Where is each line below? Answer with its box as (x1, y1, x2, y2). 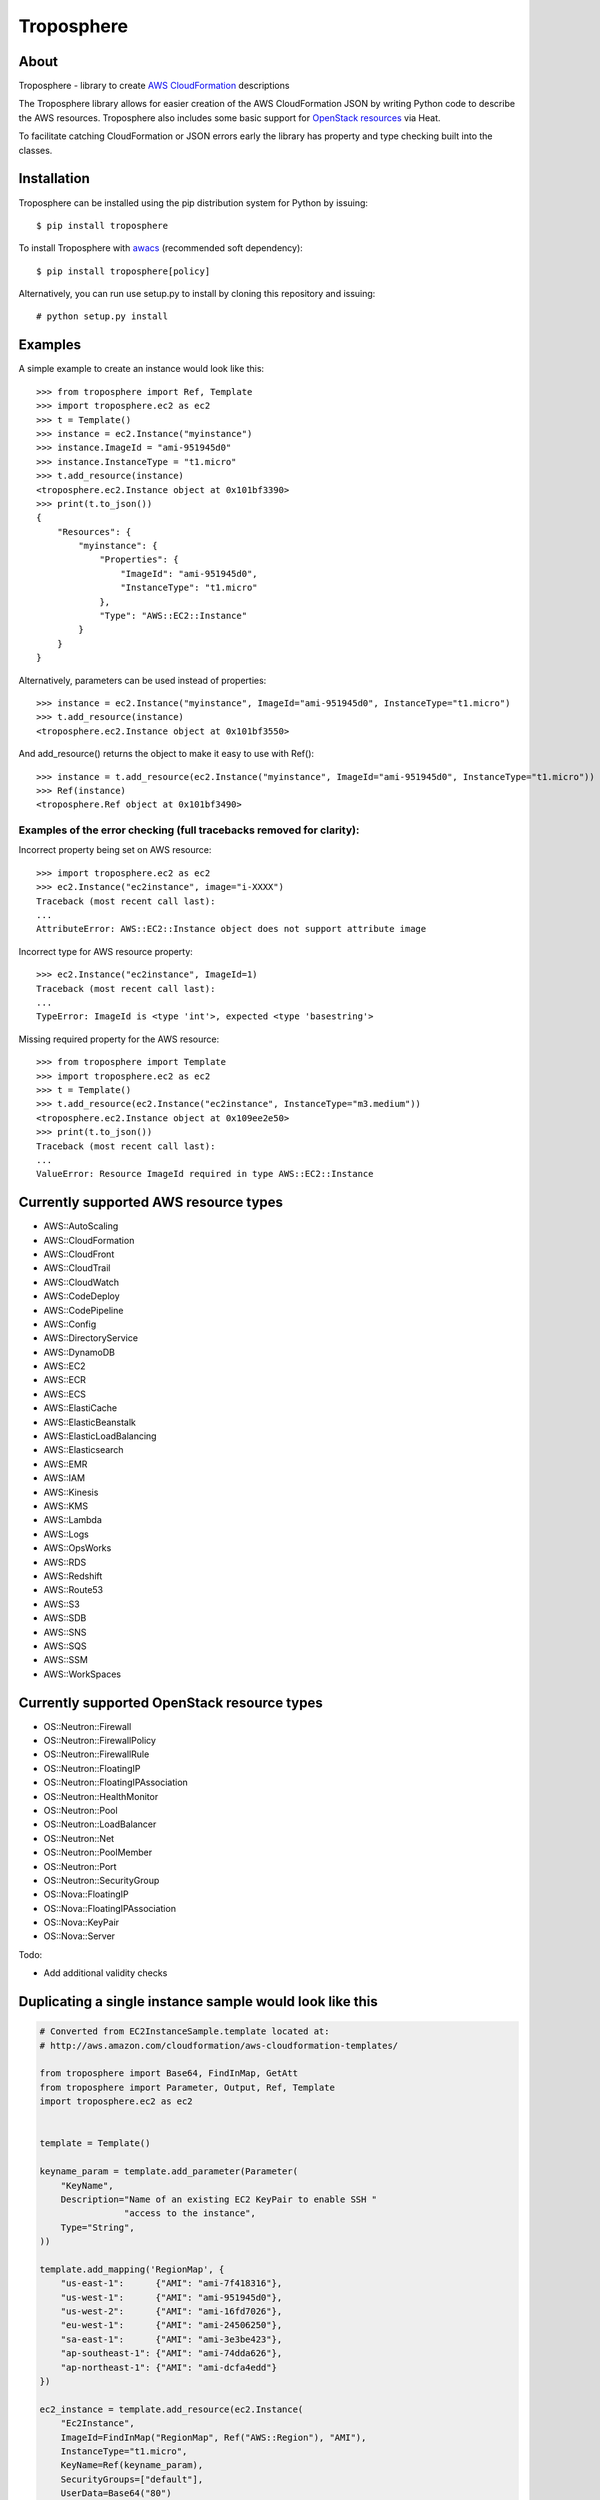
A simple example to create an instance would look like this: (18, 363, 265, 375)
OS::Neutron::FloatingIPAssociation (43, 1776, 189, 1789)
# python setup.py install (36, 311, 169, 322)
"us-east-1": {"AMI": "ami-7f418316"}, (60, 2278, 283, 2289)
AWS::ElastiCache (43, 1402, 118, 1414)
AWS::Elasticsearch (43, 1444, 124, 1456)
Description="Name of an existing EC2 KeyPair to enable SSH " (60, 2193, 378, 2205)
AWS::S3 (43, 1598, 80, 1610)
